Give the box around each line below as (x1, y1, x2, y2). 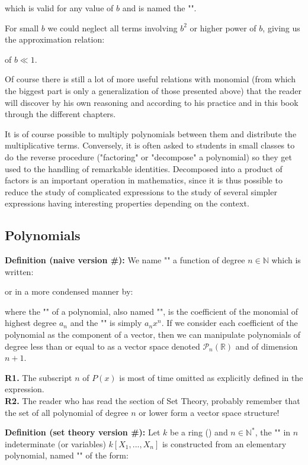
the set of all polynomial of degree (5, 406, 129, 418)
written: (5, 265, 34, 277)
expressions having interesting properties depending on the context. (5, 197, 249, 209)
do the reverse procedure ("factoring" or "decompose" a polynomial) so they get (5, 150, 292, 163)
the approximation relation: (5, 33, 105, 46)
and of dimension (235, 340, 298, 352)
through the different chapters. (5, 108, 116, 120)
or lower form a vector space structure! (139, 406, 280, 418)
